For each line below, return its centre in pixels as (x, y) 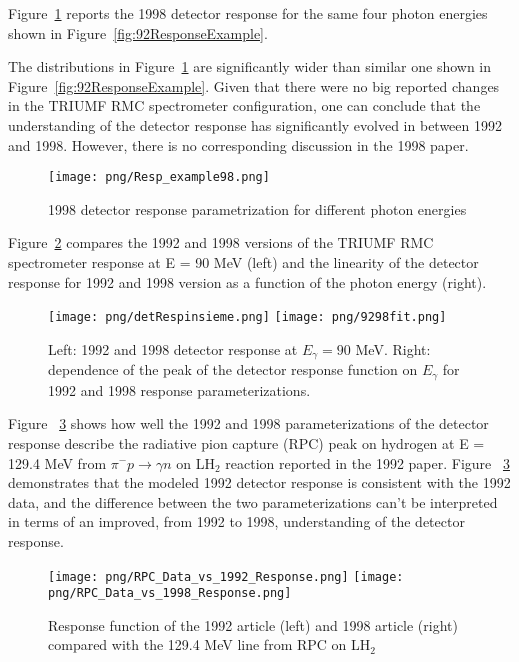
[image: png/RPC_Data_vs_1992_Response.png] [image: (226, 576)
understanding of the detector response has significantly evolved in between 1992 (255, 124)
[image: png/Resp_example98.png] (159, 177)
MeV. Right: (393, 348)
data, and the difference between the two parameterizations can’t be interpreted (253, 501)
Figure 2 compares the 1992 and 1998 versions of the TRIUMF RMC (221, 242)
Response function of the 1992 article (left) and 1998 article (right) (253, 624)
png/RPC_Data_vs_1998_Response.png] (170, 593)
